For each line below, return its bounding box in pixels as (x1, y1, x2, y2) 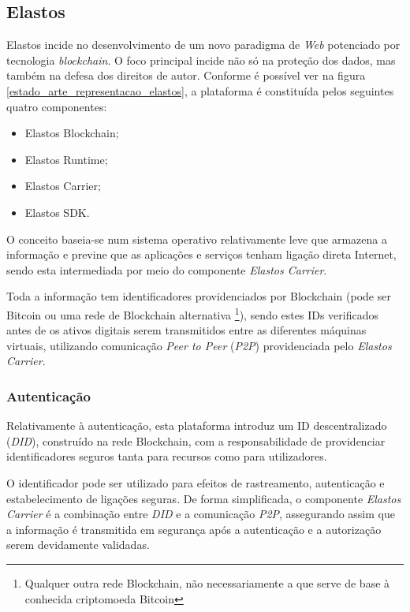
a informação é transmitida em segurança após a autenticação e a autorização (6, 521, 382, 537)
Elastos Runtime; (24, 151, 108, 167)
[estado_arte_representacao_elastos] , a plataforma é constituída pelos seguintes (6, 82, 394, 99)
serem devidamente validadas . (6, 536, 150, 553)
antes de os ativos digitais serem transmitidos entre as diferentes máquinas (6, 322, 367, 338)
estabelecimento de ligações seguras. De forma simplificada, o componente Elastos (6, 490, 401, 506)
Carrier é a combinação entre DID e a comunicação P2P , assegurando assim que (6, 506, 395, 522)
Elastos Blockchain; (24, 125, 119, 141)
